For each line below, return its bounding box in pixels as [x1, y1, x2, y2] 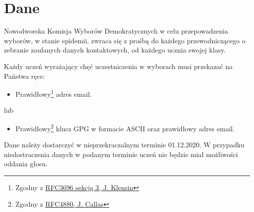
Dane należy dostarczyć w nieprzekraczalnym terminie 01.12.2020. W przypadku [4, 140, 245, 150]
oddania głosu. [4, 159, 48, 169]
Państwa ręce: [4, 71, 45, 81]
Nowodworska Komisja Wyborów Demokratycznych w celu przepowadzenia [4, 26, 228, 36]
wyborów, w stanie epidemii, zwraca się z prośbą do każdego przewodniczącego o [4, 35, 246, 45]
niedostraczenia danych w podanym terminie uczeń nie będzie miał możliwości [4, 149, 238, 159]
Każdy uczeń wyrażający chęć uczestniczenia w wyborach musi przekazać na [4, 61, 233, 71]
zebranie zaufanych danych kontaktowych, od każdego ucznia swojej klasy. [4, 45, 226, 55]
